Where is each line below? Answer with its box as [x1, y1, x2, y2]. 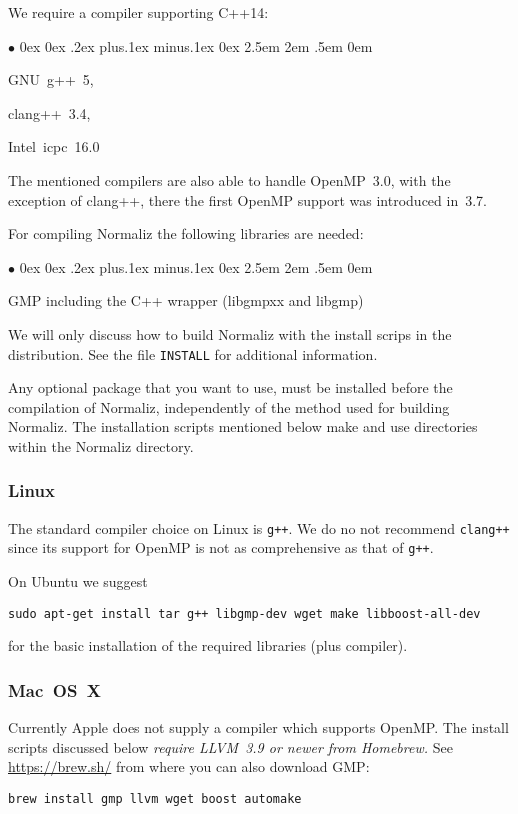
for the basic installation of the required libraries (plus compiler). [8, 635, 408, 656]
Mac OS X [8, 677, 101, 702]
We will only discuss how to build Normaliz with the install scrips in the [8, 323, 452, 344]
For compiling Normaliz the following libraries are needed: [8, 223, 364, 244]
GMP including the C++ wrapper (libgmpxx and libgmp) [8, 290, 364, 311]
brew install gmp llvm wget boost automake [8, 791, 302, 806]
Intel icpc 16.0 [8, 136, 100, 157]
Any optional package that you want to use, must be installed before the [8, 377, 453, 398]
